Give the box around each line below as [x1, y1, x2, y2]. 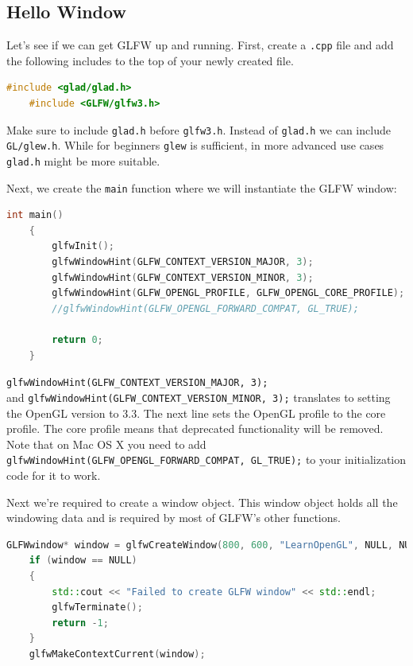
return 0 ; [52, 334, 103, 346]
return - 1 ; [52, 617, 109, 629]
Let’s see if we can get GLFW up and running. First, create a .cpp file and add [6, 37, 394, 53]
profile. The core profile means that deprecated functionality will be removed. [6, 420, 384, 437]
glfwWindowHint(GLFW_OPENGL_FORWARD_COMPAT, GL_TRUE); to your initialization [6, 451, 406, 468]
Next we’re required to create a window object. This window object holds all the [6, 493, 398, 510]
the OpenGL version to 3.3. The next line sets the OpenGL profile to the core [6, 404, 386, 421]
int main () [6, 209, 64, 221]
